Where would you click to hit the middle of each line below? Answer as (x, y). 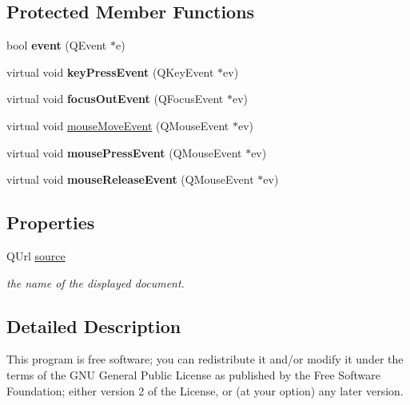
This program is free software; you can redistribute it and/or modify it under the (205, 359)
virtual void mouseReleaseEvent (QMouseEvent (130, 179)
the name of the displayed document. (96, 282)
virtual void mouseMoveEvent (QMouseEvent (118, 125)
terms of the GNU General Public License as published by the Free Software (193, 374)
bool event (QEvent (57, 45)
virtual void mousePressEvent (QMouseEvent (124, 152)
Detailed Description (94, 326)
